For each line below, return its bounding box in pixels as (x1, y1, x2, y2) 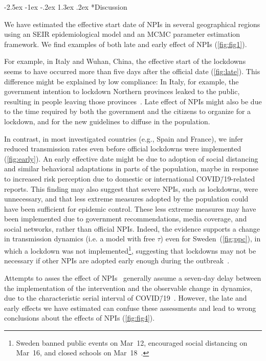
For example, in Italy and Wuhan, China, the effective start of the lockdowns (4, 56, 246, 66)
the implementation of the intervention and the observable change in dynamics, (4, 282, 253, 293)
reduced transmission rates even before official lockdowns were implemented (4, 143, 241, 154)
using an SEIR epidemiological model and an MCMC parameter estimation (4, 29, 240, 39)
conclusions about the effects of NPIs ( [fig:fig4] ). (4, 312, 155, 323)
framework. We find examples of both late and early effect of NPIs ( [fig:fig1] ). (4, 38, 247, 49)
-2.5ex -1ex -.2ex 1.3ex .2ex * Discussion (4, 2, 127, 12)
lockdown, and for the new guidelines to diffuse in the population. (4, 116, 210, 126)
